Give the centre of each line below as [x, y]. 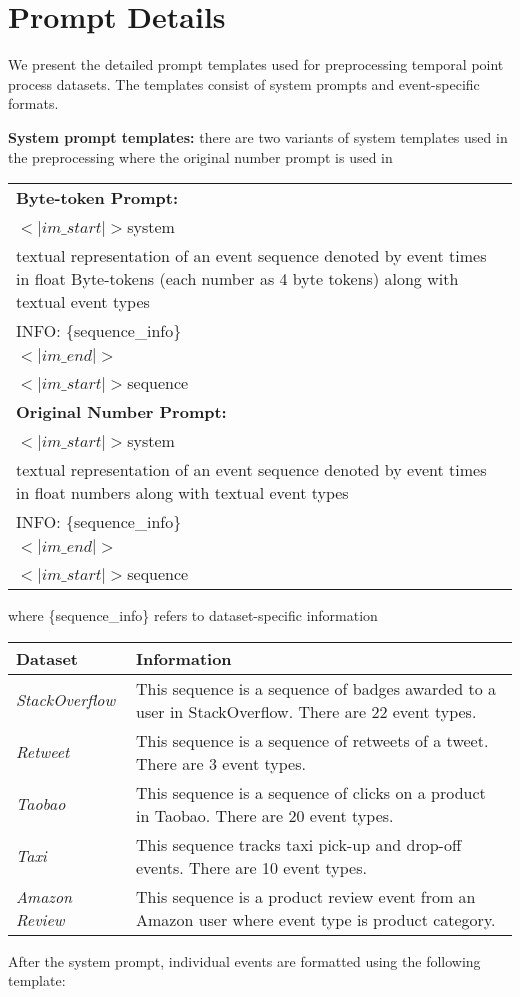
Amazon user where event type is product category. [316, 919]
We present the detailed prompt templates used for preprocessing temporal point [256, 64]
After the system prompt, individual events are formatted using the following [244, 960]
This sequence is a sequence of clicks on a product [311, 792]
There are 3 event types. [221, 763]
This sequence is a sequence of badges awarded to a [316, 688]
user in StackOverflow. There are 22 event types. [306, 711]
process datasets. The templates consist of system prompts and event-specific [244, 83]
